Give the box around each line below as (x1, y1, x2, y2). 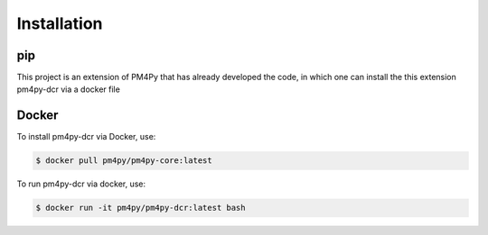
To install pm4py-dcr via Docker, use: (16, 131, 156, 142)
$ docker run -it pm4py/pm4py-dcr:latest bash (35, 203, 246, 213)
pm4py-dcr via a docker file (16, 84, 121, 95)
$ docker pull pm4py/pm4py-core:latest (35, 156, 212, 166)
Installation (16, 14, 103, 33)
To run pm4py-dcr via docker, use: (16, 178, 146, 189)
